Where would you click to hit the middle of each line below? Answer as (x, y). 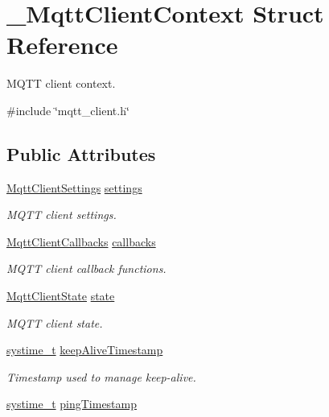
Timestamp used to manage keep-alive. (101, 376)
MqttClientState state (61, 296)
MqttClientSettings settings (74, 187)
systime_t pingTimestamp (72, 404)
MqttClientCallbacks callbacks (81, 241)
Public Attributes (81, 153)
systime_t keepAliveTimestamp (85, 350)
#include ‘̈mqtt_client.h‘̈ (68, 110)
